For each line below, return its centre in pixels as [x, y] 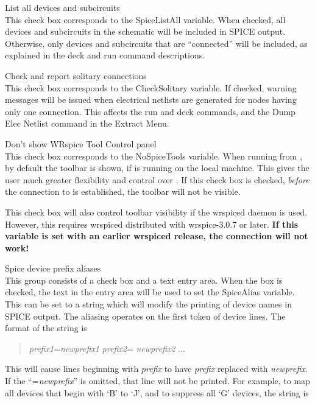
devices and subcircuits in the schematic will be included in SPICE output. [145, 31]
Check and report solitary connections [76, 75]
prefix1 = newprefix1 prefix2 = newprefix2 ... [107, 348]
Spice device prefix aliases [53, 268]
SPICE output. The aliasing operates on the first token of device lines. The [145, 316]
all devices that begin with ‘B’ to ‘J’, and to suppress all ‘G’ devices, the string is [157, 392]
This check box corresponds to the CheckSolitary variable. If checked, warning [151, 87]
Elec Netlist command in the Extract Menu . [87, 123]
